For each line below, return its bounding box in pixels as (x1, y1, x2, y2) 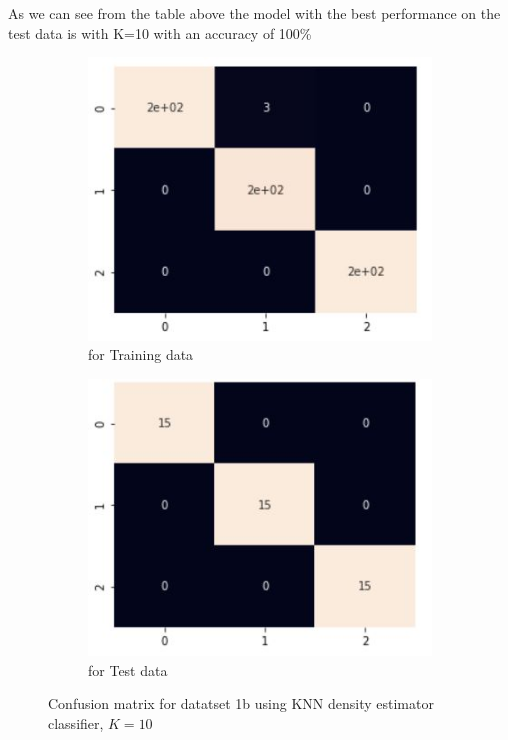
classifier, (48, 713, 104, 734)
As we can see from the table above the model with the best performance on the (8, 3, 501, 23)
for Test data (88, 659, 168, 680)
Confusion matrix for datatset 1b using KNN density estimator (48, 693, 434, 714)
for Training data (88, 344, 194, 365)
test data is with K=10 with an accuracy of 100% (8, 22, 312, 43)
